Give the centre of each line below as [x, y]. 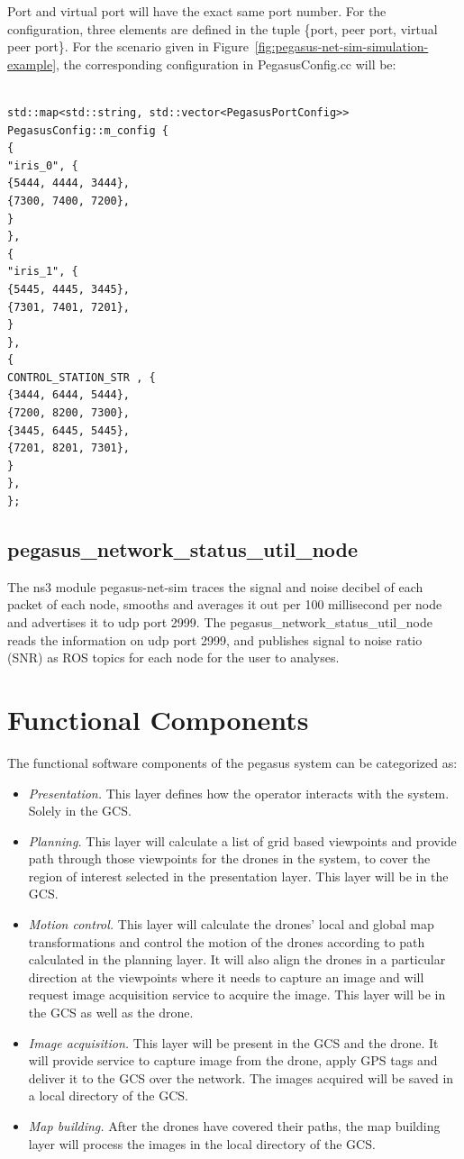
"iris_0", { [43, 165]
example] [32, 64]
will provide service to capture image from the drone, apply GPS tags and [233, 1060]
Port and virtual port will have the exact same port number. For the [197, 11]
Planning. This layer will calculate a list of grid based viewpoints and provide [242, 840]
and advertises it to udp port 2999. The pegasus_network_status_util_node [220, 622]
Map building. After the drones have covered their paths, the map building [234, 1126]
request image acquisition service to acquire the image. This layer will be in [237, 995]
